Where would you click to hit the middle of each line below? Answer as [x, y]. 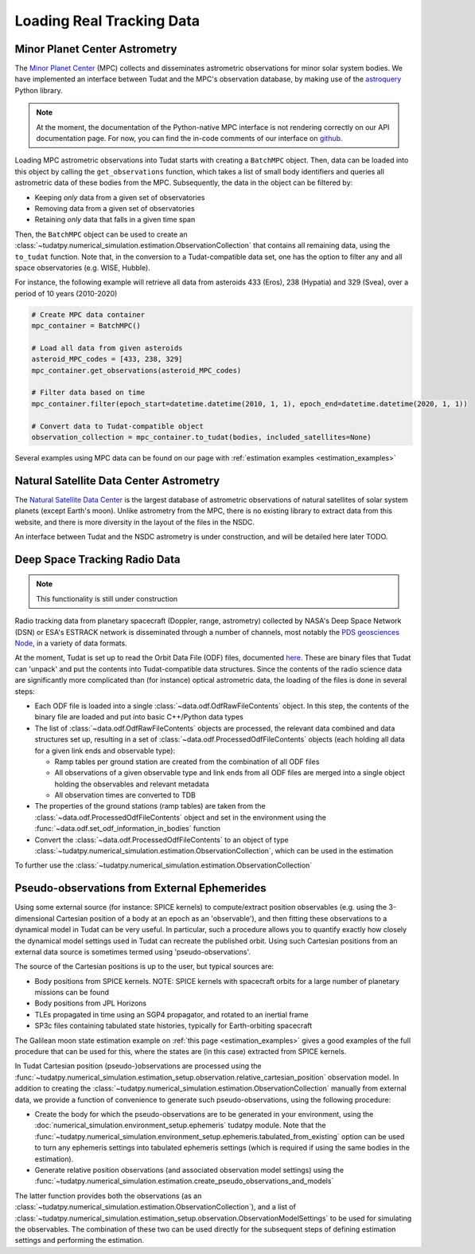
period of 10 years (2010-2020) [66, 293]
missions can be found [72, 993]
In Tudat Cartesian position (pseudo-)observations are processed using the [138, 1066]
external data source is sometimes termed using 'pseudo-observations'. [132, 951]
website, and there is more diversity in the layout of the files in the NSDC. [134, 522]
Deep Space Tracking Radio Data [97, 559]
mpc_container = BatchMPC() [86, 326]
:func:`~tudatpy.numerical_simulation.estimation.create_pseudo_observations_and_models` [184, 1181]
